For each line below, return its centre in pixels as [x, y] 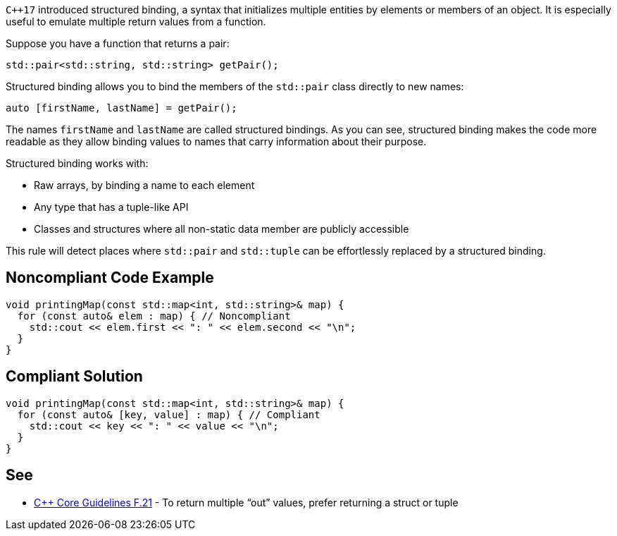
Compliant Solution [74, 377]
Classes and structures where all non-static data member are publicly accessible [222, 229]
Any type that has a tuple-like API [111, 207]
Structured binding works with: [77, 163]
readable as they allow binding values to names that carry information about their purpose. [216, 141]
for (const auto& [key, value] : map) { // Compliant [169, 414]
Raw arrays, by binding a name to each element [144, 185]
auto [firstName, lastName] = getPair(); [121, 108]
